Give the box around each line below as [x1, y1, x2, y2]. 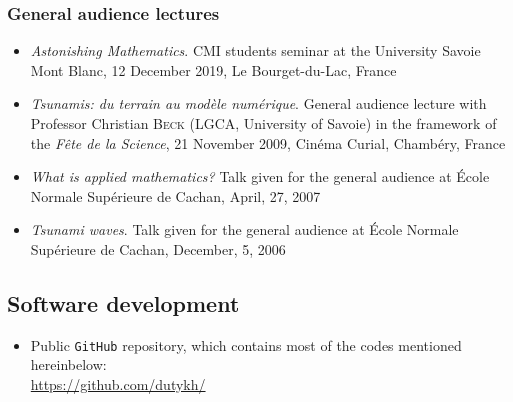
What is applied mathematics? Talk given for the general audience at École [30, 166, 490, 187]
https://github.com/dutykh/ [30, 374, 206, 395]
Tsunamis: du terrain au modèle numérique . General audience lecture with [30, 93, 487, 114]
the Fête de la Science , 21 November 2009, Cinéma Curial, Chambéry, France [30, 132, 506, 153]
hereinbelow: [30, 354, 107, 375]
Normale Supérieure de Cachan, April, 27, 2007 [30, 185, 321, 206]
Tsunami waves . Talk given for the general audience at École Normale [30, 219, 459, 240]
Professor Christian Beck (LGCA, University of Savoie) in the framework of [30, 113, 497, 133]
